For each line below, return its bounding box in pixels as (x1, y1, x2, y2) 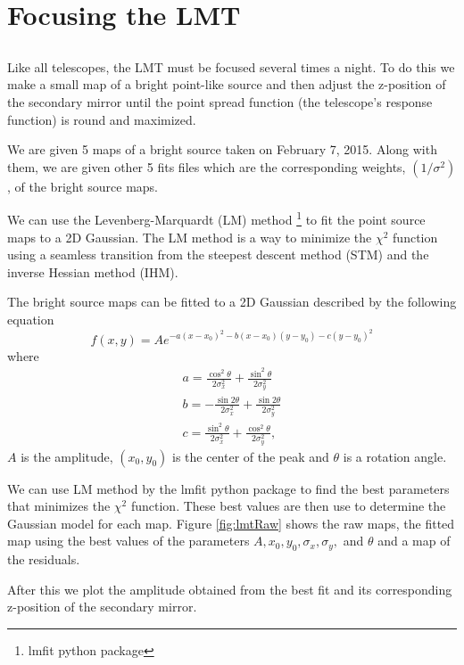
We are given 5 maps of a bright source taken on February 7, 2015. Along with (7, 140, 437, 159)
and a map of (377, 531, 451, 550)
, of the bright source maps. (7, 177, 159, 195)
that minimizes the (7, 497, 111, 515)
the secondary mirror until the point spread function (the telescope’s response (7, 92, 433, 111)
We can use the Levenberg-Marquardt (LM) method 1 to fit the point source (7, 208, 426, 228)
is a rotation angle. (343, 447, 447, 465)
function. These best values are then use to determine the (130, 497, 446, 515)
